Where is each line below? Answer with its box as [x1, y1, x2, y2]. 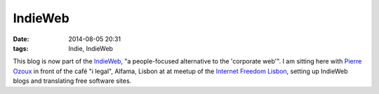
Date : [13, 35, 29, 43]
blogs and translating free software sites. [13, 77, 132, 85]
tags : [13, 44, 29, 52]
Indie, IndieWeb [68, 44, 114, 52]
